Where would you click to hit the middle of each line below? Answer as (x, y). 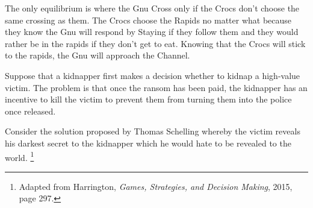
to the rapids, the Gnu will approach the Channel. (98, 55)
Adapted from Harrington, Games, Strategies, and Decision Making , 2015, (156, 186)
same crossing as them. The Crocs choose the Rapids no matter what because (148, 20)
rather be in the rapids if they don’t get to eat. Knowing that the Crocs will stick (155, 43)
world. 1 (20, 156)
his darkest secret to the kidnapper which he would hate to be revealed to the (148, 143)
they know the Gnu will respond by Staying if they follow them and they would (152, 32)
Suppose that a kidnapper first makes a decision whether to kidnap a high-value (153, 75)
